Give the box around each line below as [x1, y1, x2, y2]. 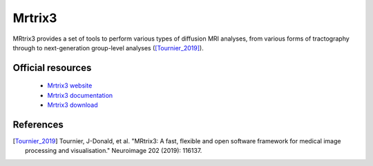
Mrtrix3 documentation [47, 91, 113, 99]
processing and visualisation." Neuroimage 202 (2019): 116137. [25, 147, 202, 155]
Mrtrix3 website [47, 81, 93, 90]
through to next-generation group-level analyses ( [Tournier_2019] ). [12, 43, 204, 52]
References [12, 118, 64, 130]
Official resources [12, 62, 92, 74]
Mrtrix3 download [47, 101, 98, 110]
